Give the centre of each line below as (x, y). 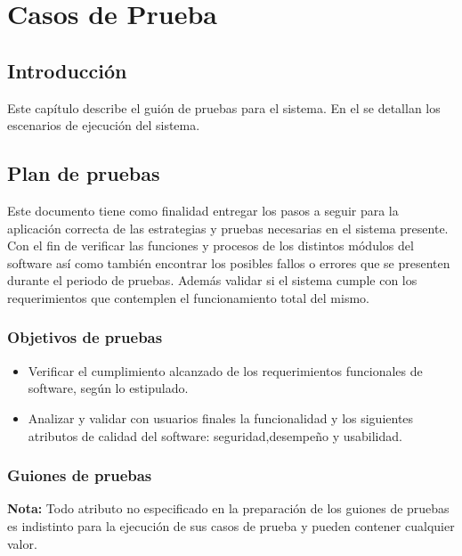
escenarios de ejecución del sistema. (104, 125)
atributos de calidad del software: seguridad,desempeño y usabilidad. (215, 435)
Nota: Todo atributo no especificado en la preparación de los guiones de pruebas (228, 508)
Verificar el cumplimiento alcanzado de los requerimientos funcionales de (225, 370)
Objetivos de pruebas (85, 337)
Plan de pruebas (84, 173)
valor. (22, 543)
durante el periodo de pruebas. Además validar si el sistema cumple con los (212, 280)
